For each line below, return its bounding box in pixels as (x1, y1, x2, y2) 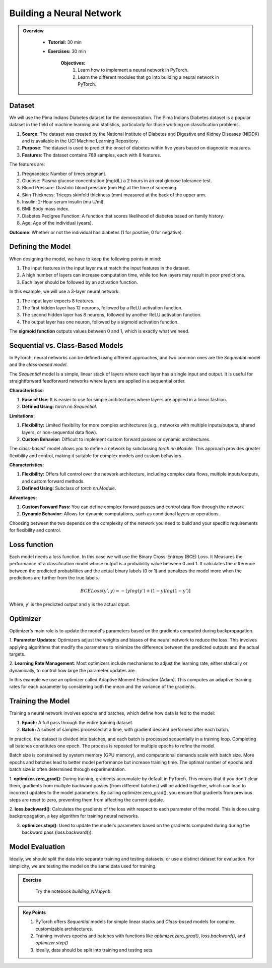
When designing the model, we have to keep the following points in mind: (9, 255, 161, 262)
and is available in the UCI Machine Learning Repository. (22, 138, 140, 144)
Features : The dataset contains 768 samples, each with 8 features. (22, 152, 161, 158)
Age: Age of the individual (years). (22, 220, 93, 226)
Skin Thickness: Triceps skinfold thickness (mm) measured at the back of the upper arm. (22, 192, 207, 198)
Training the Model (9, 697, 70, 706)
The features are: (9, 162, 45, 168)
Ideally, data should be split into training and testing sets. (35, 947, 154, 953)
